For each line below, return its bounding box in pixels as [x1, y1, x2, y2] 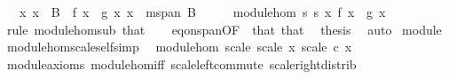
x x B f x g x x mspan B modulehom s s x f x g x [19, 3, 386, 20]
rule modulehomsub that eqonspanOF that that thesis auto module [6, 20, 442, 38]
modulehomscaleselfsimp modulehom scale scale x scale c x [6, 37, 352, 56]
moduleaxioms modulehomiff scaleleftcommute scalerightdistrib [6, 54, 357, 73]
